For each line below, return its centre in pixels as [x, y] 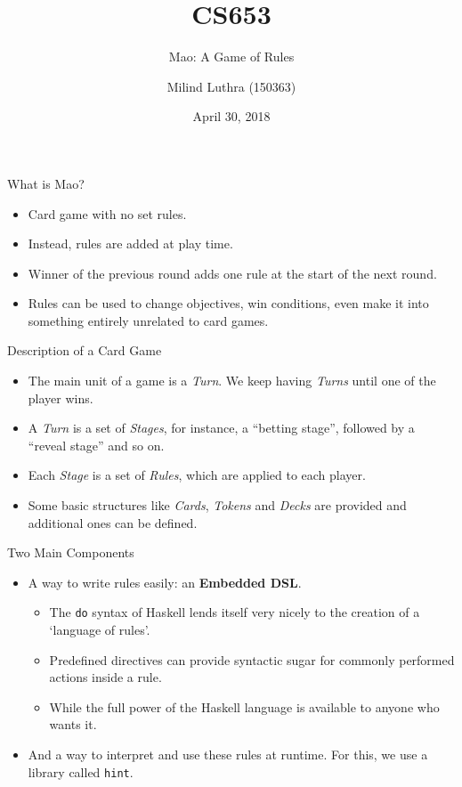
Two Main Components [71, 552]
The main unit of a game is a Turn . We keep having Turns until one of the [232, 381]
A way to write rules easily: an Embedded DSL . [165, 582]
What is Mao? [46, 183]
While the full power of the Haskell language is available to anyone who [244, 706]
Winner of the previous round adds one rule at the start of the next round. [232, 273]
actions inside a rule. [105, 677]
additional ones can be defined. [113, 522]
